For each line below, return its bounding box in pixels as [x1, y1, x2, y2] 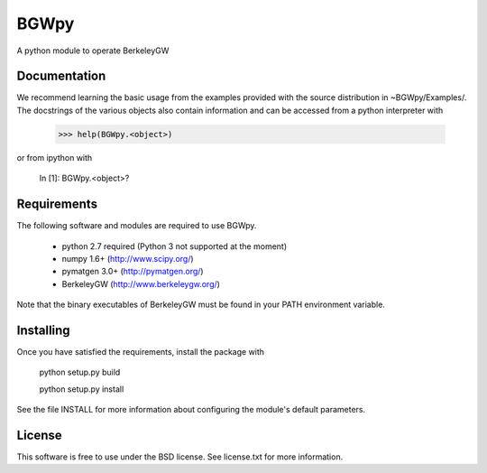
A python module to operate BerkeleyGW [16, 45, 170, 56]
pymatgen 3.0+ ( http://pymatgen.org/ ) [61, 266, 204, 277]
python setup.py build [39, 366, 121, 378]
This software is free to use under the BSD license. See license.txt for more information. [16, 451, 344, 462]
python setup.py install [39, 384, 124, 394]
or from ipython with [16, 152, 93, 162]
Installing [16, 322, 71, 338]
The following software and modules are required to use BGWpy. [16, 220, 257, 231]
